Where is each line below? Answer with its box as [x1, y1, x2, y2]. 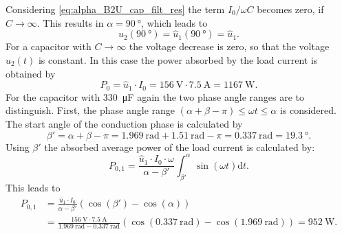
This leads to [6, 180, 61, 194]
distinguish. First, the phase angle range [6, 103, 175, 117]
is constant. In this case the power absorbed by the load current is [38, 53, 318, 67]
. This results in [36, 15, 104, 30]
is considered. [279, 103, 336, 117]
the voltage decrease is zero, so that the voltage [129, 39, 330, 54]
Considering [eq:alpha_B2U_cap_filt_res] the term [6, 2, 225, 16]
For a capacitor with [6, 39, 92, 54]
